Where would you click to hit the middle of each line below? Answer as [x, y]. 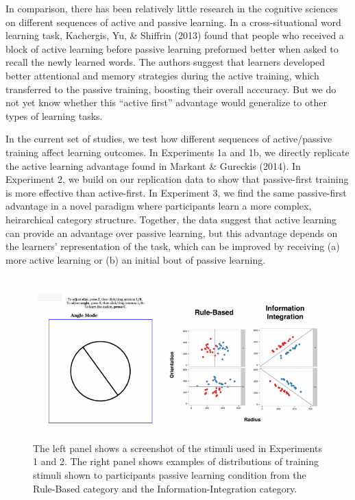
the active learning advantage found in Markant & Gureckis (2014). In [153, 165]
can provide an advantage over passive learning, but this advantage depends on [172, 233]
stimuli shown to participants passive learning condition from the [170, 475]
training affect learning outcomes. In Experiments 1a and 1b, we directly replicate [177, 152]
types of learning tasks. [54, 115]
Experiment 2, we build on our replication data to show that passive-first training [177, 179]
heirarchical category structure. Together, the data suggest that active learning [171, 219]
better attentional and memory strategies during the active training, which [162, 75]
